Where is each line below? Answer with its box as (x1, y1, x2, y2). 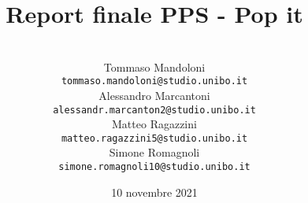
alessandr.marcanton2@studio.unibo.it (53, 104, 256, 116)
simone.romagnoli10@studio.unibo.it (58, 161, 250, 173)
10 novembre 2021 (111, 183, 198, 200)
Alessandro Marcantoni (98, 87, 210, 103)
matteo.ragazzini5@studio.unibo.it (61, 132, 248, 144)
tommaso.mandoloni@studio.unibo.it (61, 76, 248, 87)
